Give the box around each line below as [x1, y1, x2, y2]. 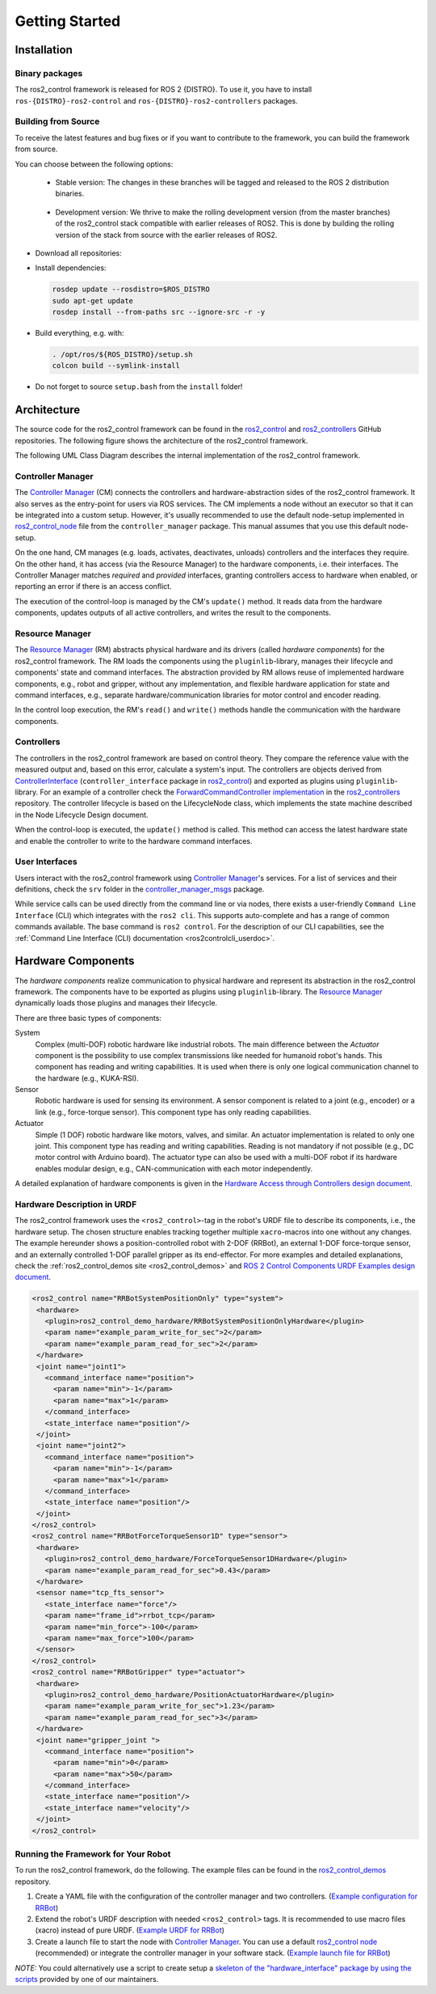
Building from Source [15, 116, 100, 127]
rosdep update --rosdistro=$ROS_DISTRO [52, 285, 210, 294]
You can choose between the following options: [15, 159, 174, 169]
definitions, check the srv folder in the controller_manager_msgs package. [15, 884, 265, 894]
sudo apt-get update [52, 296, 133, 305]
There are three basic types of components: [15, 1013, 161, 1022]
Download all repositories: [35, 248, 123, 258]
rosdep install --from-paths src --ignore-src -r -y [52, 307, 266, 317]
